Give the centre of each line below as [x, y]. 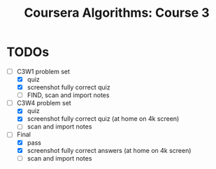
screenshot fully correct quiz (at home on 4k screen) [103, 119]
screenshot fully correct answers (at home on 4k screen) [109, 150]
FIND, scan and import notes [68, 95]
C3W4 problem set [44, 103]
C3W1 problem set [43, 71]
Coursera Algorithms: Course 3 [117, 13]
